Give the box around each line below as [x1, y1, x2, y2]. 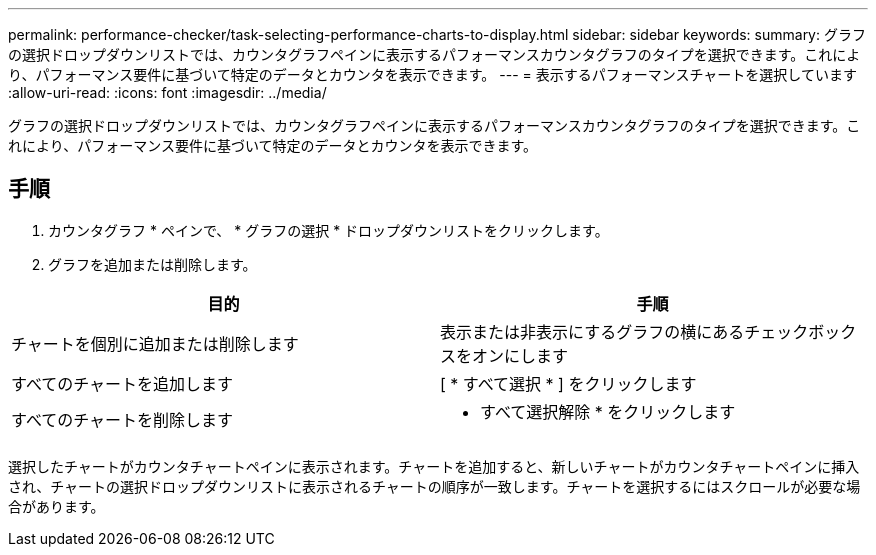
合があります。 [8, 497, 105, 515]
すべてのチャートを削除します [11, 409, 234, 430]
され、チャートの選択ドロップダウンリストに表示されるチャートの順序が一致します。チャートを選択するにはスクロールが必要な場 [8, 477, 861, 495]
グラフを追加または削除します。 [48, 255, 257, 273]
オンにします [472, 345, 569, 366]
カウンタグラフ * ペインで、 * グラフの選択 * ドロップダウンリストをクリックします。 [48, 221, 609, 239]
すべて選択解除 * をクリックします [480, 401, 736, 422]
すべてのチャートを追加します [11, 373, 234, 394]
